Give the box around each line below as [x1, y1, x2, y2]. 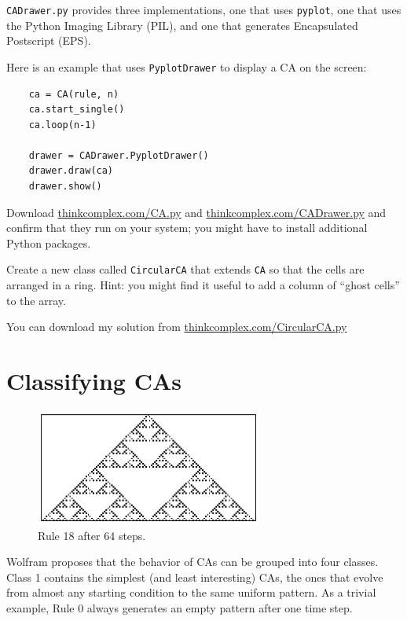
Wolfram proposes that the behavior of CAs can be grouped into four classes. [6, 553, 379, 570]
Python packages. [6, 234, 91, 251]
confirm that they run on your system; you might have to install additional [6, 219, 368, 236]
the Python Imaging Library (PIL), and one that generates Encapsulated [6, 17, 358, 33]
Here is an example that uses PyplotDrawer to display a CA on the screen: [6, 58, 367, 75]
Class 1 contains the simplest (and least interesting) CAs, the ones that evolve [6, 568, 383, 585]
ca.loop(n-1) [28, 119, 97, 130]
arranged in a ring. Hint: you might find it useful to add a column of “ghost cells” [6, 277, 400, 293]
